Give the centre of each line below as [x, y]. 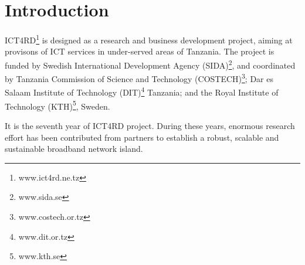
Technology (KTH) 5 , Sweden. [57, 105]
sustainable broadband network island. [74, 149]
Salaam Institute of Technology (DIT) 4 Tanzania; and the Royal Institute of [142, 91]
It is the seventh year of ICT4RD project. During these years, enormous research [150, 125]
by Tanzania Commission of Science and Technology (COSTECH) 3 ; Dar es [139, 78]
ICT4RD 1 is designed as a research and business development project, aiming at [149, 39]
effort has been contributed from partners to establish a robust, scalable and [142, 137]
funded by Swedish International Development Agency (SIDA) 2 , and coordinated [150, 64]
